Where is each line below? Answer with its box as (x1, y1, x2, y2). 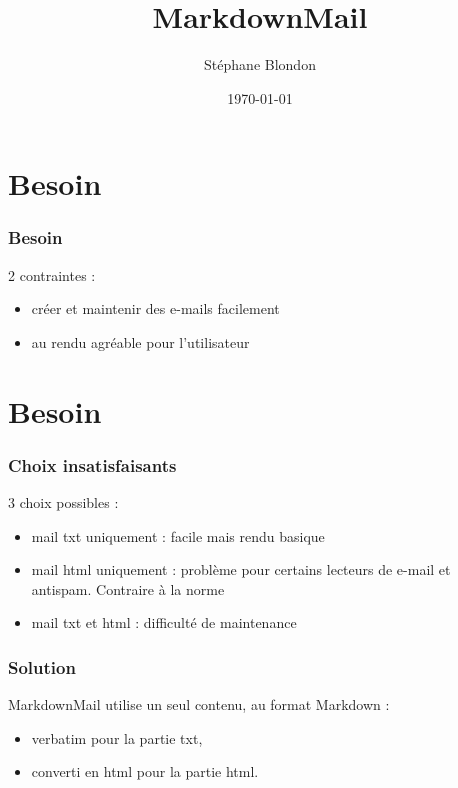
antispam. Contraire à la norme (31, 578, 225, 599)
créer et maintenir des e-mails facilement (31, 298, 280, 319)
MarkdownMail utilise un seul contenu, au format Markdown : (8, 694, 390, 715)
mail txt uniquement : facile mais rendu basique (31, 525, 325, 546)
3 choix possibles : (8, 492, 119, 513)
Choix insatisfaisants (8, 452, 177, 477)
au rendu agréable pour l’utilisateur (31, 331, 250, 352)
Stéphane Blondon (204, 54, 316, 75)
